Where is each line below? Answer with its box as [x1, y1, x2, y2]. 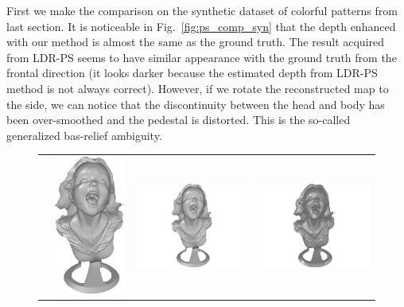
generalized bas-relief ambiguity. [6, 126, 162, 143]
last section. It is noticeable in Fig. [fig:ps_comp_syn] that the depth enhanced [6, 17, 396, 34]
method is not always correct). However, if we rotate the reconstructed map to [6, 80, 389, 96]
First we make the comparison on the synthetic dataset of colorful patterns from [6, 2, 398, 18]
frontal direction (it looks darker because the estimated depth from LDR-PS [6, 64, 378, 81]
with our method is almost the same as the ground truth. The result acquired [6, 33, 385, 50]
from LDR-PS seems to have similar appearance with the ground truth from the [6, 49, 397, 65]
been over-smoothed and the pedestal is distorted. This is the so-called [6, 111, 351, 128]
